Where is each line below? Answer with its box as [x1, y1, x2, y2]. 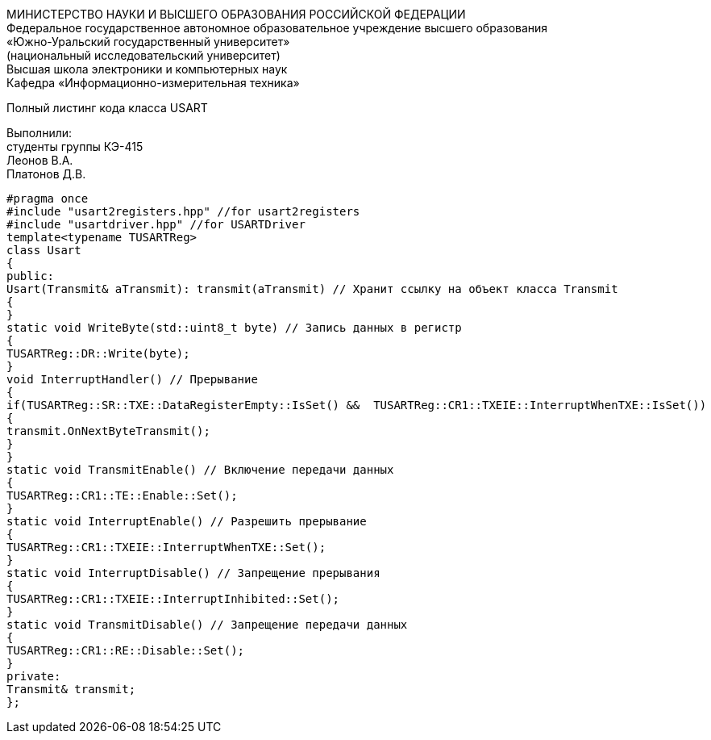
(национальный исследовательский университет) [6, 48, 281, 62]
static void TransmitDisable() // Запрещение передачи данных [6, 618, 408, 631]
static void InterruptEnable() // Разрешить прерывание [6, 515, 367, 528]
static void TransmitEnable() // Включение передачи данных [6, 463, 394, 476]
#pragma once [6, 192, 89, 205]
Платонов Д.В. [6, 167, 86, 181]
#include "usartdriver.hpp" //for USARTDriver [6, 218, 306, 231]
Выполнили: [6, 126, 73, 140]
